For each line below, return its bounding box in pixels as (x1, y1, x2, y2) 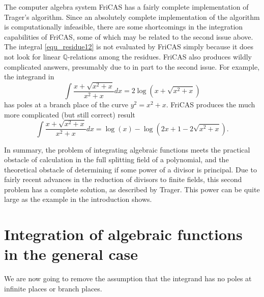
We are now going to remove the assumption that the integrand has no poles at (4, 273, 252, 284)
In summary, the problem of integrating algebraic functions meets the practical (4, 144, 250, 155)
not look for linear (4, 51, 61, 62)
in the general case (4, 244, 138, 264)
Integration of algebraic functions (4, 224, 243, 245)
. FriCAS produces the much (166, 99, 255, 110)
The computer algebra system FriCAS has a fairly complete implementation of (4, 2, 249, 12)
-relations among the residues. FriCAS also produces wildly (67, 51, 252, 62)
